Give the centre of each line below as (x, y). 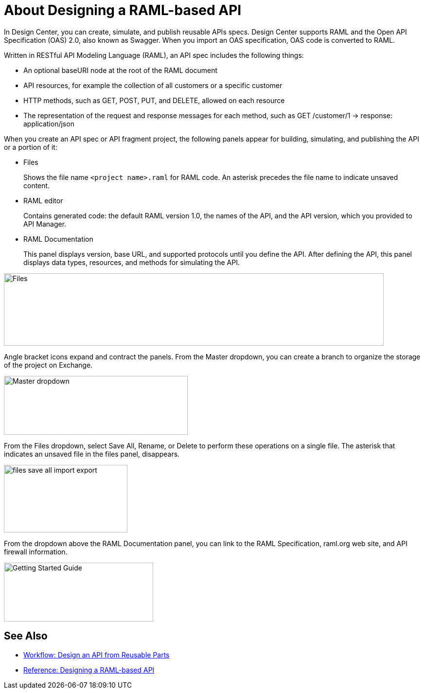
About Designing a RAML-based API (123, 10)
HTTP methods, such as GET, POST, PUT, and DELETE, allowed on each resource (154, 100)
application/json (49, 124)
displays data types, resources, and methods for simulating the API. (132, 262)
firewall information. (36, 551)
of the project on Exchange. (48, 365)
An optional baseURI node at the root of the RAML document (121, 70)
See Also (26, 636)
